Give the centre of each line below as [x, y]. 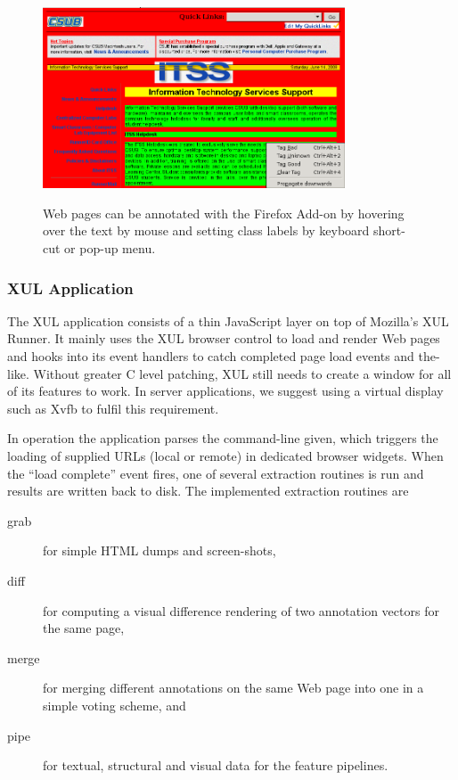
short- [389, 230]
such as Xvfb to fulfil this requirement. [113, 408]
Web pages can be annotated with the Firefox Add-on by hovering [224, 213]
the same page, [84, 628]
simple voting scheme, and [114, 705]
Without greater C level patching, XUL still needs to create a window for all [242, 373]
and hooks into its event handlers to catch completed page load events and [211, 356]
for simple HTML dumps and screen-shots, [159, 550]
